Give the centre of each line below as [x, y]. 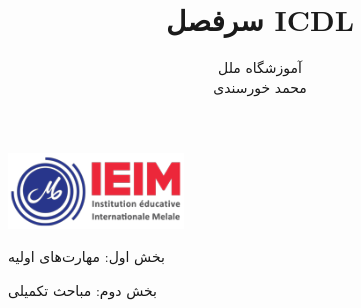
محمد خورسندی [260, 86]
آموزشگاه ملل [260, 67]
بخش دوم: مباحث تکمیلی [82, 290]
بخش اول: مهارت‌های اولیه [86, 256]
